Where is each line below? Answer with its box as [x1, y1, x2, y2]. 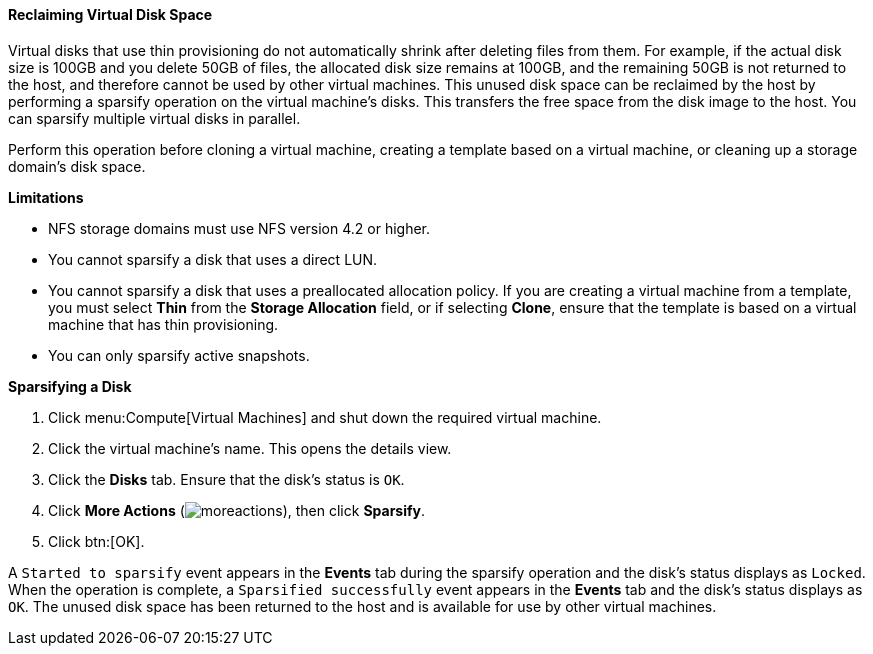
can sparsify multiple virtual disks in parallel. [8, 109, 301, 127]
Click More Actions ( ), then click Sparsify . [48, 501, 426, 519]
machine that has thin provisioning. [48, 315, 279, 333]
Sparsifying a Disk [8, 377, 132, 395]
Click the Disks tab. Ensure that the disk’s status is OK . [48, 470, 405, 488]
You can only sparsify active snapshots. [48, 346, 310, 364]
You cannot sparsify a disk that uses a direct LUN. [48, 250, 378, 268]
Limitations [8, 188, 84, 206]
